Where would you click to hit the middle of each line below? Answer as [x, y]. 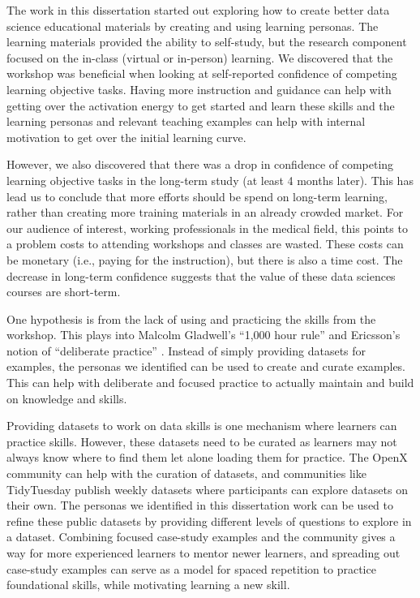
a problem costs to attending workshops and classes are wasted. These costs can [205, 244]
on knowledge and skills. [67, 398]
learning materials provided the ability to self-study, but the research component [207, 42]
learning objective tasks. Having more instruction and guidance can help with [199, 89]
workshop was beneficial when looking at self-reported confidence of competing [202, 73]
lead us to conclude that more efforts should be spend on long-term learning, [197, 196]
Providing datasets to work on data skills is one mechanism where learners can [202, 426]
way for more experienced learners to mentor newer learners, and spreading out [204, 553]
